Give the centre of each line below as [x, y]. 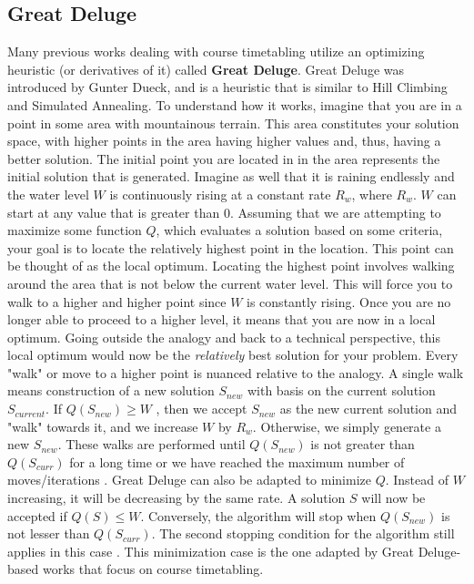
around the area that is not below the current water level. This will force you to [230, 283]
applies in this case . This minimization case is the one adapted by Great [211, 551]
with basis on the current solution [341, 390]
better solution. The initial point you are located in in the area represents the [224, 158]
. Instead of [417, 480]
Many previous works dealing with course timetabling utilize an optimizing [216, 51]
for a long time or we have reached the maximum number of [237, 461]
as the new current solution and [368, 409]
